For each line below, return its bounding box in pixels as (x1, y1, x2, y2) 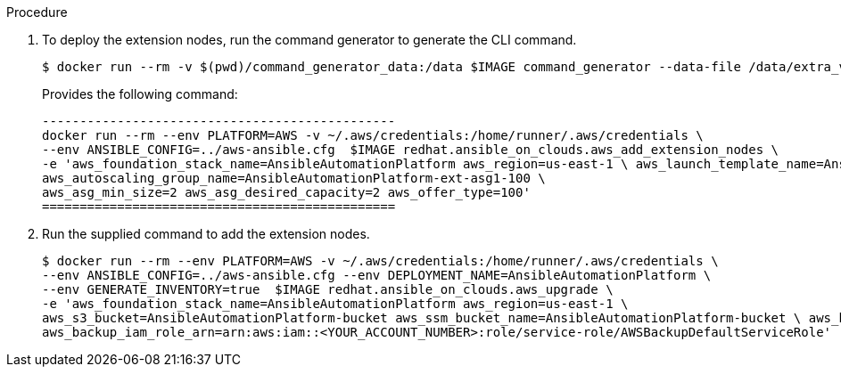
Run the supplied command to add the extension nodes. (42, 226, 370, 241)
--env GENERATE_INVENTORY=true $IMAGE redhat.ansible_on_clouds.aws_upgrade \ (42, 282, 614, 297)
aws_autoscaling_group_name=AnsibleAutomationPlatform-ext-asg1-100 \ (42, 171, 546, 185)
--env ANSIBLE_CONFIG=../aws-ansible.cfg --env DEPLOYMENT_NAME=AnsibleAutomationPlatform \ (42, 268, 712, 282)
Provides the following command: (42, 86, 238, 102)
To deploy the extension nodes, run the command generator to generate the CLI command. (42, 32, 577, 47)
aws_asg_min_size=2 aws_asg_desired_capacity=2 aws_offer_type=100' (42, 185, 531, 199)
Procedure (6, 4, 68, 20)
